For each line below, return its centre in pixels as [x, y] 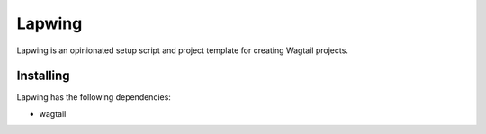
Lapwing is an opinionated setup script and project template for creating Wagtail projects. [182, 50]
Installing [44, 76]
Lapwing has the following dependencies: [94, 97]
